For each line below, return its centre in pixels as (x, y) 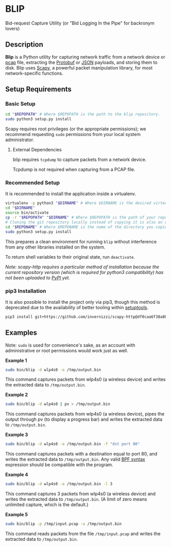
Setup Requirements (38, 89)
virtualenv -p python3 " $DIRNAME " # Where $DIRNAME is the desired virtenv (87, 203)
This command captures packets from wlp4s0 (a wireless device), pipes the (85, 414)
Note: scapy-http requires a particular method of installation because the (82, 267)
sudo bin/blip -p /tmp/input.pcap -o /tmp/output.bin (64, 524)
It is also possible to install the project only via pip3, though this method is (83, 302)
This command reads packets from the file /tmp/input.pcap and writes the (83, 533)
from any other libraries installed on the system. (55, 247)
